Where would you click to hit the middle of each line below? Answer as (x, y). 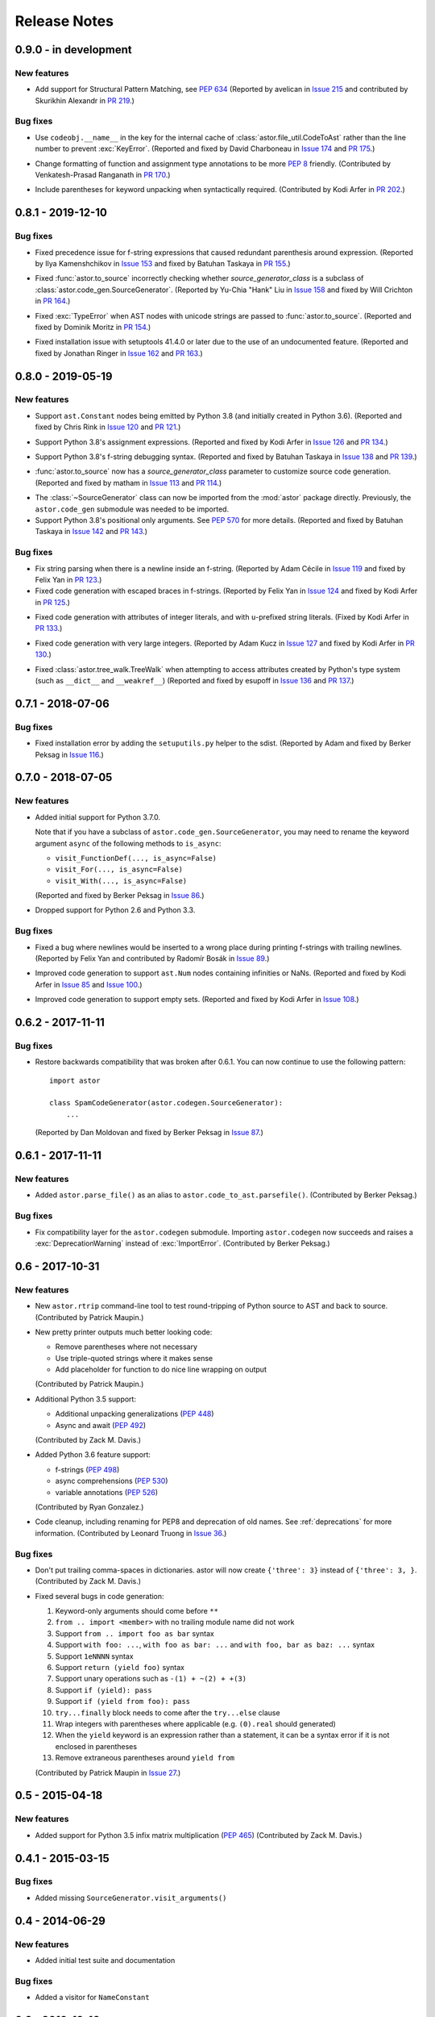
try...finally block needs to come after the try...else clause (168, 1712)
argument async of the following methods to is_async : (128, 843)
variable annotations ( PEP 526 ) (107, 1492)
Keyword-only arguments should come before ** (137, 1611)
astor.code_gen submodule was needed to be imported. (132, 509)
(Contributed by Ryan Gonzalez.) (89, 1507)
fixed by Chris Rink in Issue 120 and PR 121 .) (108, 427)
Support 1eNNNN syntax (95, 1656)
